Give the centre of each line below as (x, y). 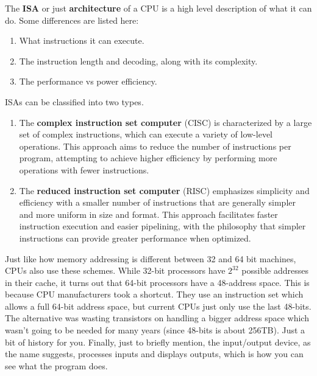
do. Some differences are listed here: (72, 20)
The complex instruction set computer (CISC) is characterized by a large (166, 122)
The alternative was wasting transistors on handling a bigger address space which (157, 318)
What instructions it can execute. (82, 40)
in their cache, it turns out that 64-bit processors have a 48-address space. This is (157, 282)
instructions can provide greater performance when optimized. (135, 238)
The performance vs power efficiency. (88, 81)
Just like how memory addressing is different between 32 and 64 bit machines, (151, 258)
